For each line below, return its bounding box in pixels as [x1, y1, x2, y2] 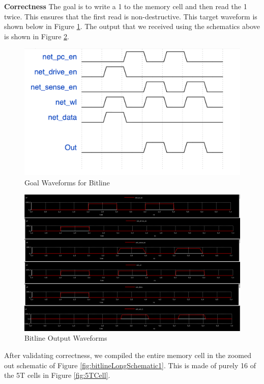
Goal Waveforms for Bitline [24, 177, 110, 187]
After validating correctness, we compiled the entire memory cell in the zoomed [4, 350, 252, 361]
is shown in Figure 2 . [4, 31, 69, 41]
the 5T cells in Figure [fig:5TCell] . [4, 370, 110, 380]
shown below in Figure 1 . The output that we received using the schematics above [4, 21, 260, 32]
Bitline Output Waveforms [24, 333, 107, 343]
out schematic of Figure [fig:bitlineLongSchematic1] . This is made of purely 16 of [4, 360, 256, 370]
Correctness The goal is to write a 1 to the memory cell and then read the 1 [4, 1, 247, 11]
